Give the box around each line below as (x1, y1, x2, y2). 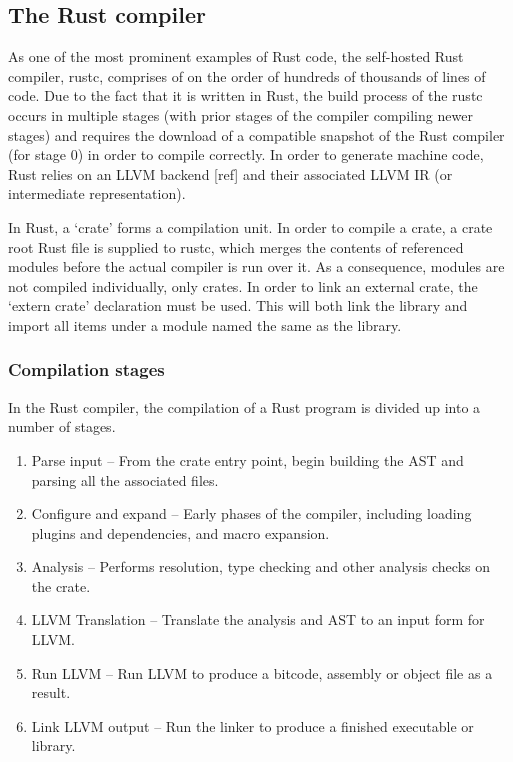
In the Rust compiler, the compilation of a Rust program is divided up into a (8, 396, 481, 417)
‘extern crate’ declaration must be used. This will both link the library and (8, 295, 468, 316)
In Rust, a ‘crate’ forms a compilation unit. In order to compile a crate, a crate (8, 216, 493, 237)
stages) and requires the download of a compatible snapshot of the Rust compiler (8, 124, 505, 145)
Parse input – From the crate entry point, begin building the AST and (31, 449, 464, 470)
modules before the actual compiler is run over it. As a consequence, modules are (8, 256, 505, 277)
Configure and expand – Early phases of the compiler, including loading (31, 503, 472, 524)
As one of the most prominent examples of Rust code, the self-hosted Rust (8, 46, 464, 67)
